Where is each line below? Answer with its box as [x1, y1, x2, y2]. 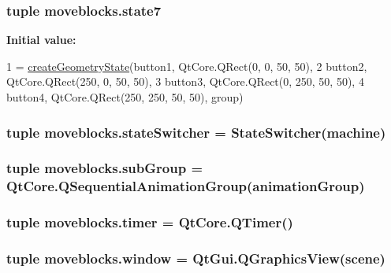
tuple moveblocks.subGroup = [6, 158, 203, 178]
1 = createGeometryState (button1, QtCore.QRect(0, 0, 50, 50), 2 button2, [6, 57, 367, 74]
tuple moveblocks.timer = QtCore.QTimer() [6, 212, 293, 232]
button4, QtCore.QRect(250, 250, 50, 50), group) [6, 89, 244, 105]
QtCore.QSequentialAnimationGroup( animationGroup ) [6, 176, 365, 196]
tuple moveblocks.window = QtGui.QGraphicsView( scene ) [6, 248, 385, 267]
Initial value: [6, 31, 76, 48]
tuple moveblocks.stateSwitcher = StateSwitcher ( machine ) [6, 122, 386, 142]
